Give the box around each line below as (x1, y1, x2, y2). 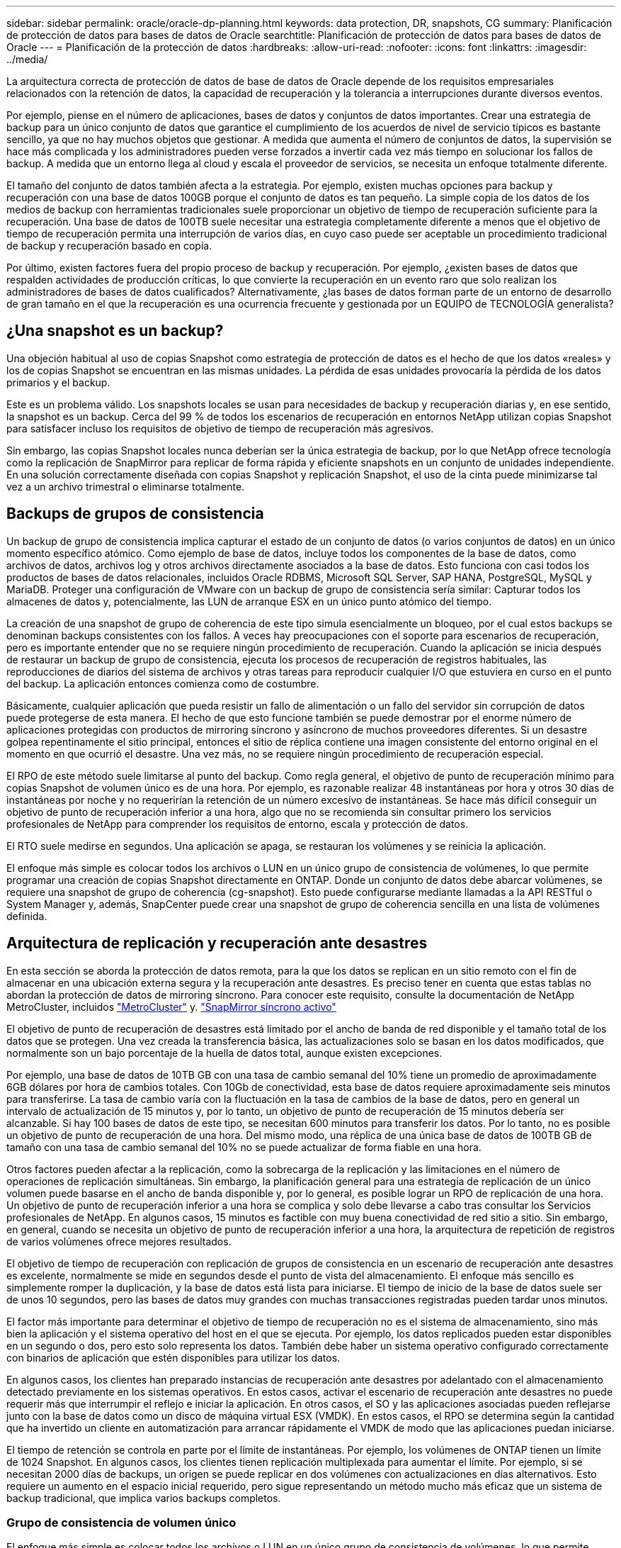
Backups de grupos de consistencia (6, 505, 264, 523)
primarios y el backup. (6, 376, 110, 388)
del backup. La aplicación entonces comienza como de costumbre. (6, 677, 319, 690)
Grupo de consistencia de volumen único (6, 1515, 237, 1530)
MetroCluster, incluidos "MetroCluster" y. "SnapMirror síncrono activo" (6, 1000, 336, 1013)
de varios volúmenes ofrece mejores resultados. (6, 1235, 232, 1247)
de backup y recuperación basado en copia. (6, 240, 212, 252)
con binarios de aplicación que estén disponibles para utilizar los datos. (6, 1351, 341, 1364)
